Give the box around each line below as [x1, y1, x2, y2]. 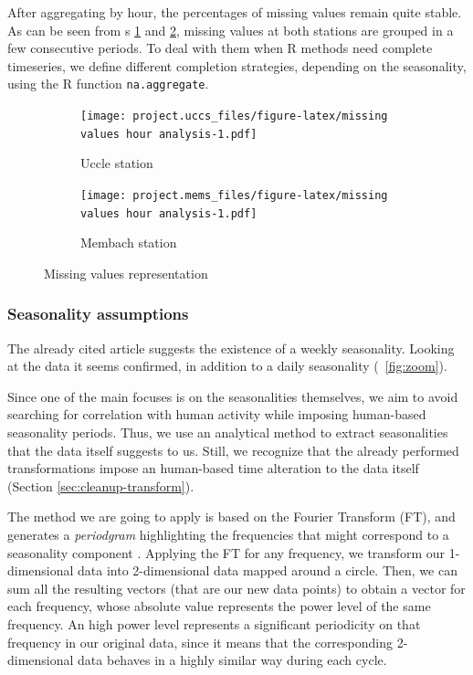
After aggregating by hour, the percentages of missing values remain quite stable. [7, 3, 462, 21]
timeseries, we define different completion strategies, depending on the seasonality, [7, 56, 467, 75]
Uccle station [80, 153, 153, 173]
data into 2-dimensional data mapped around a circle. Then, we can [78, 561, 457, 580]
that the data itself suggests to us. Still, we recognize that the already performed [7, 440, 459, 459]
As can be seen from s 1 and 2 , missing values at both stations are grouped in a [7, 20, 454, 39]
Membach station [80, 233, 177, 252]
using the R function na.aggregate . [7, 74, 209, 93]
